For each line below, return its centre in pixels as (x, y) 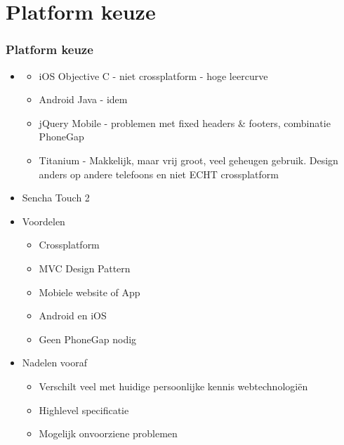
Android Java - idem (83, 99)
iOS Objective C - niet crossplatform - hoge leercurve (153, 75)
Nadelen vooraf (55, 363)
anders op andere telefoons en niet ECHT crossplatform (159, 174)
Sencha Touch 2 (56, 198)
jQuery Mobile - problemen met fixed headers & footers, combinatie (185, 122)
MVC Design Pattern (85, 268)
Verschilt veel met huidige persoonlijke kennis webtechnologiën (173, 386)
